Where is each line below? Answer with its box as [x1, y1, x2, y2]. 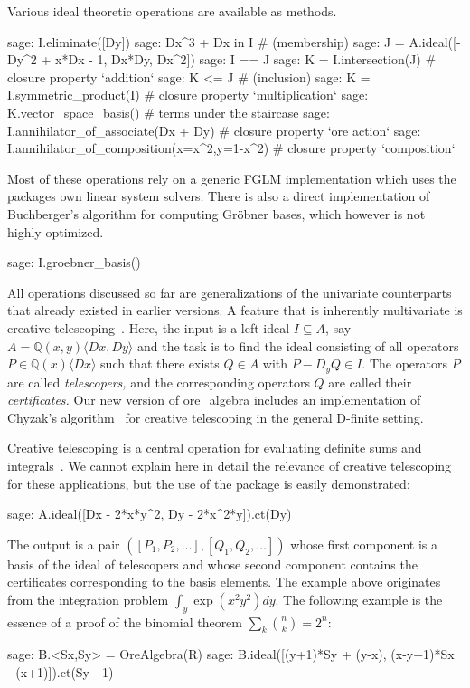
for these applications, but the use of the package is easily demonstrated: [7, 473, 410, 492]
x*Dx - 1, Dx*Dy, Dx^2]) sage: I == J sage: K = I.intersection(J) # [55, 50, 437, 69]
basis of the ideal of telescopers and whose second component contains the [7, 554, 418, 573]
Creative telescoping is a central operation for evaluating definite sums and [7, 438, 422, 457]
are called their [328, 372, 412, 391]
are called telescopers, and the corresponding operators [7, 372, 310, 391]
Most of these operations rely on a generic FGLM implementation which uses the [7, 168, 456, 187]
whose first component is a [290, 534, 437, 553]
